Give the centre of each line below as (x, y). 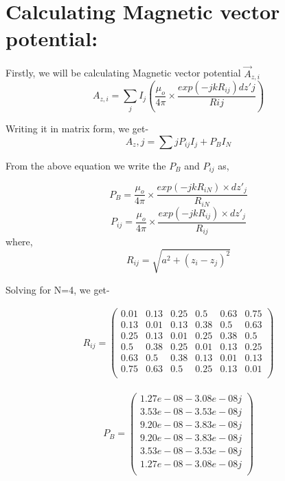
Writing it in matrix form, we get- (77, 128)
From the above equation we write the (86, 165)
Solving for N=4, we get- (58, 289)
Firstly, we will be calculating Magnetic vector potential (123, 73)
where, (19, 242)
